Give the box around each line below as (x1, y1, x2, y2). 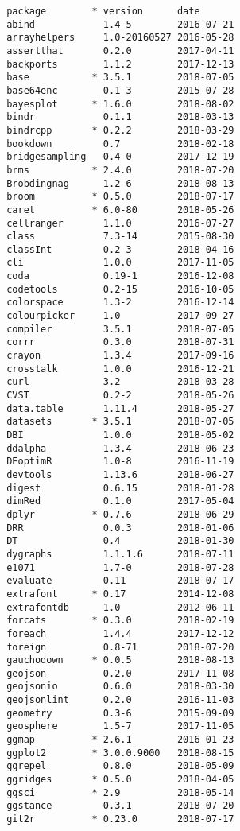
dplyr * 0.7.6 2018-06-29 (6, 508, 234, 520)
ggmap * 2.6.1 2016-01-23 (6, 734, 234, 746)
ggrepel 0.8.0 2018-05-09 (6, 760, 234, 772)
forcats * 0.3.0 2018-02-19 (6, 615, 234, 627)
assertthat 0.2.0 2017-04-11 (6, 45, 234, 56)
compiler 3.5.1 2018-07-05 (6, 323, 234, 335)
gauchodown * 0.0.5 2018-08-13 (6, 654, 234, 666)
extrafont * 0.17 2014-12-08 (6, 588, 234, 600)
